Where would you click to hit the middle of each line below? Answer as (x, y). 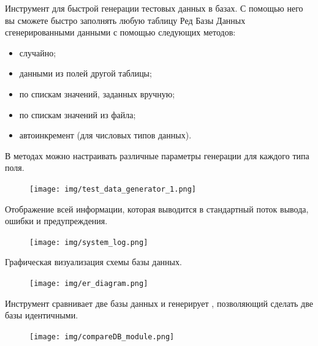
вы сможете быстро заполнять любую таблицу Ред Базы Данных (125, 20)
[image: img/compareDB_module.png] (102, 337)
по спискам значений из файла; (78, 114)
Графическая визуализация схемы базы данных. (93, 262)
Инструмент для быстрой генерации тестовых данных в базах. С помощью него (154, 8)
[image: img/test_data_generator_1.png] (113, 189)
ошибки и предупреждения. (56, 221)
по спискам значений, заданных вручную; (97, 93)
